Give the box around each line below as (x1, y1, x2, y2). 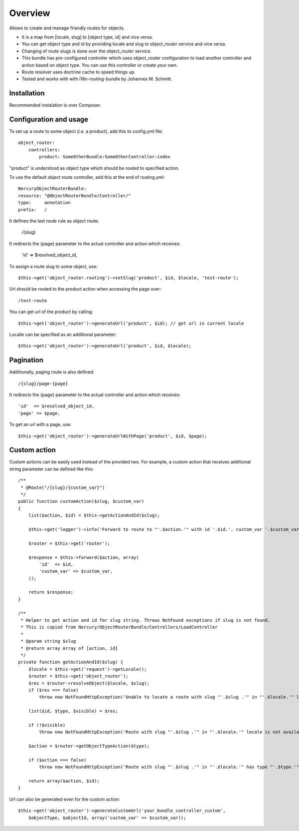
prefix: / (18, 207, 47, 212)
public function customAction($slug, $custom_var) (18, 498, 145, 504)
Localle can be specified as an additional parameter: (9, 331, 117, 337)
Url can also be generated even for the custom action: (9, 796, 120, 802)
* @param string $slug (20, 638, 76, 644)
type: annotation (18, 200, 71, 206)
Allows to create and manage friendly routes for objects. (9, 25, 125, 31)
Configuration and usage (9, 115, 89, 123)
